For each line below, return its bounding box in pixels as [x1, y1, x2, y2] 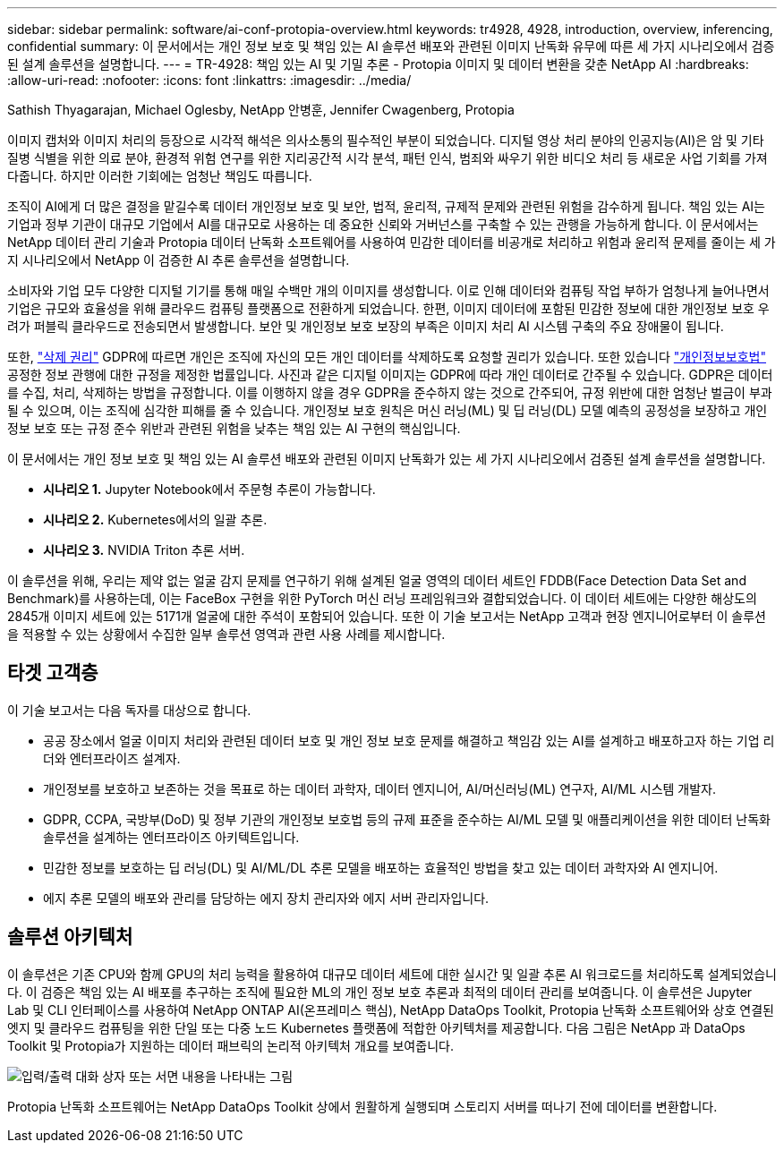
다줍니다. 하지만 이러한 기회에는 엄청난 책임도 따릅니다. [7, 168, 312, 183]
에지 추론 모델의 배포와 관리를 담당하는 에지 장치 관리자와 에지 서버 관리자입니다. [43, 890, 490, 906]
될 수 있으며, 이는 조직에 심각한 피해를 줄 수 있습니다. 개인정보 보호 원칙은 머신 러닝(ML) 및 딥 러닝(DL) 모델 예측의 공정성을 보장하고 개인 [7, 403, 768, 418]
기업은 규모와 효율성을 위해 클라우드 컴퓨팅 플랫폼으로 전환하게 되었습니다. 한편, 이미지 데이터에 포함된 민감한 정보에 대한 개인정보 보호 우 [7, 301, 770, 316]
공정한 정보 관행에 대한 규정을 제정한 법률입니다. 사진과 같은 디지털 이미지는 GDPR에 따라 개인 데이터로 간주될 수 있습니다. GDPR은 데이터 [7, 367, 773, 382]
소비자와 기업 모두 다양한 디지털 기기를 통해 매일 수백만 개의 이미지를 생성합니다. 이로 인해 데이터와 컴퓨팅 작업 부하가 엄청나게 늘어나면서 [7, 283, 770, 298]
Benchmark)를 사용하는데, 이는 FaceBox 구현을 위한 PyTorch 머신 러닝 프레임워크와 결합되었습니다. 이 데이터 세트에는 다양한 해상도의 [7, 591, 757, 606]
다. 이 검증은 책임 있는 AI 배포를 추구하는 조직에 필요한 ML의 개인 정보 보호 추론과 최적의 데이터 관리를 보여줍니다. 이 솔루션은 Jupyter [7, 984, 753, 1000]
